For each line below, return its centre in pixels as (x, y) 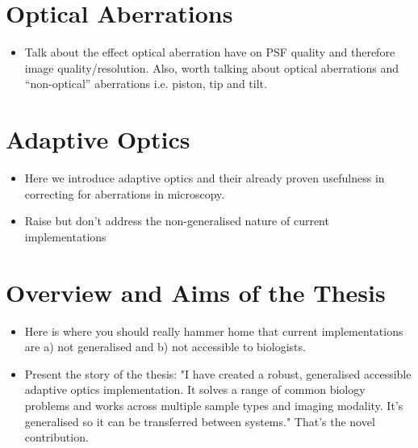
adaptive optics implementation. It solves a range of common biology (195, 389)
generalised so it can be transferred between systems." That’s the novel (200, 421)
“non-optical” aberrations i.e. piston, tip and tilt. (146, 84)
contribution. (56, 437)
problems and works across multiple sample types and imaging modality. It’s (214, 405)
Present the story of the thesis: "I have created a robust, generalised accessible (218, 373)
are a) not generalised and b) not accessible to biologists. (165, 347)
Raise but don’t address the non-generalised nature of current (177, 221)
